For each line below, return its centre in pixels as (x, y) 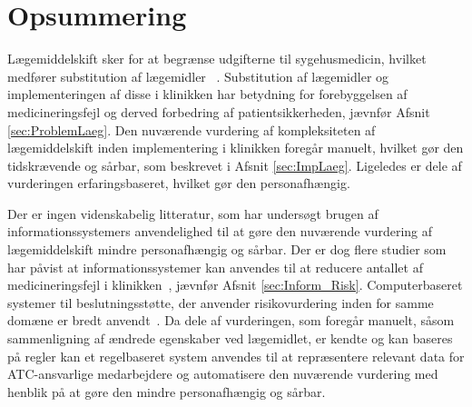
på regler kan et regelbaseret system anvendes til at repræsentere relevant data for (236, 356)
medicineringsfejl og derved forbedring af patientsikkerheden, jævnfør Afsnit (219, 111)
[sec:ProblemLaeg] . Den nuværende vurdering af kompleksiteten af (192, 129)
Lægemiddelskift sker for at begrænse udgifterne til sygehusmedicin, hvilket (217, 59)
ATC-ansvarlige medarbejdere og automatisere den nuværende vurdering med (223, 374)
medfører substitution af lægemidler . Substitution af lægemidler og (198, 76)
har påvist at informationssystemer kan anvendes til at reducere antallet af (215, 267)
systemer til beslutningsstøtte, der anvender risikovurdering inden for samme (221, 302)
